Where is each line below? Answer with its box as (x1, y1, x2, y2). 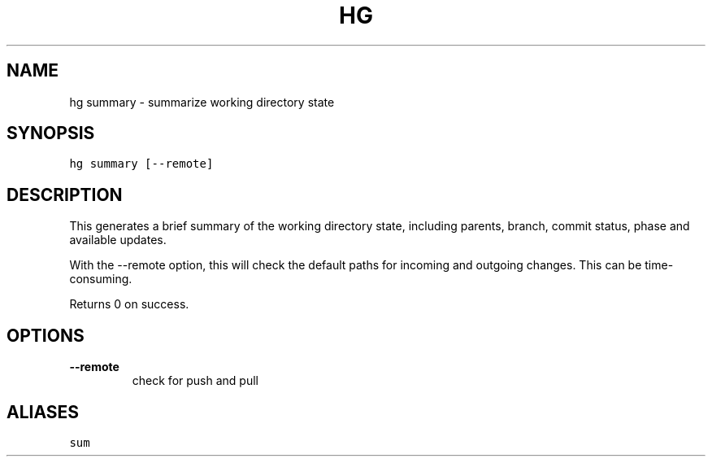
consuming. (69, 272, 132, 286)
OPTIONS (7, 325, 85, 346)
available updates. (69, 233, 167, 247)
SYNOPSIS (7, 123, 95, 144)
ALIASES (7, 401, 80, 422)
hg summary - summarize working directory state (69, 94, 335, 109)
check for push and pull (132, 373, 258, 388)
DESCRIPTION (7, 184, 123, 205)
